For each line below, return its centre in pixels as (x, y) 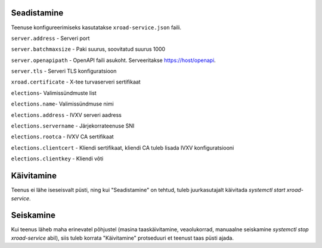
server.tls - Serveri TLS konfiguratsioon (64, 71)
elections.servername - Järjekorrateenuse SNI (73, 126)
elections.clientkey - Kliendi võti (57, 159)
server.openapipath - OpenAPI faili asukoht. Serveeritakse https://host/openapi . (113, 60)
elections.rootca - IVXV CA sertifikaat (62, 137)
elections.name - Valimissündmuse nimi (62, 104)
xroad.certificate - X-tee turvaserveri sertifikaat (76, 82)
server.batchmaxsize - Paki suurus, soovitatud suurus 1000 (88, 49)
